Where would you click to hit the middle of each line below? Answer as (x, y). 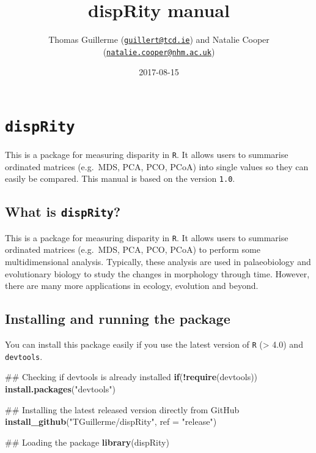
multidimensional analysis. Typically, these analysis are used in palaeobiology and (158, 262)
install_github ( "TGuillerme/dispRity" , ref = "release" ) (111, 421)
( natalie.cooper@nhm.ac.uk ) (159, 51)
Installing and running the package (118, 319)
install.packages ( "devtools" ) (60, 388)
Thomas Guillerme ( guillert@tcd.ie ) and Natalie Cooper (159, 39)
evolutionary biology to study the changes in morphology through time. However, (157, 273)
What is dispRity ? (63, 212)
